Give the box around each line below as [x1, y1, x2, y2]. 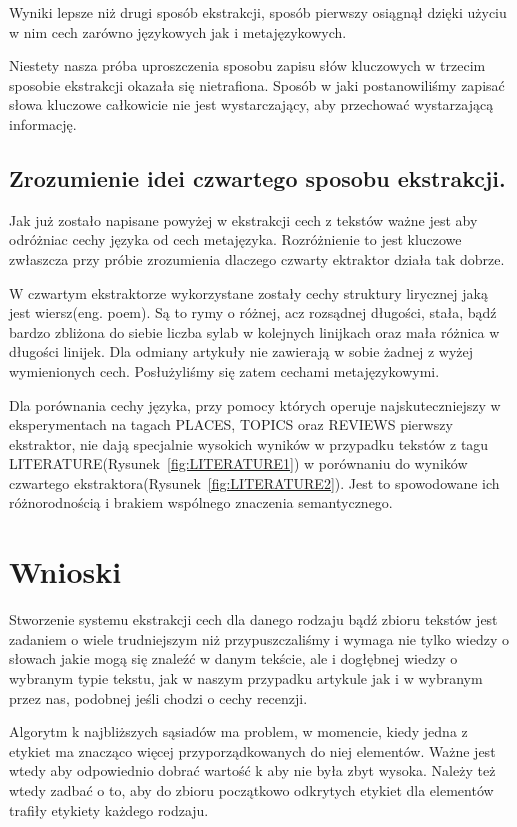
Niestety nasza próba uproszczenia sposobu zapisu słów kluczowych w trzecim [9, 55, 486, 76]
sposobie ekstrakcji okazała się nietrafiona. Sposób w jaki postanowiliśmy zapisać [9, 74, 505, 95]
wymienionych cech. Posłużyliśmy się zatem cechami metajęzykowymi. [9, 360, 440, 381]
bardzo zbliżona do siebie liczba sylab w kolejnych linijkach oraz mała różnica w [9, 321, 500, 342]
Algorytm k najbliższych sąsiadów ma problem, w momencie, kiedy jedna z [9, 721, 468, 742]
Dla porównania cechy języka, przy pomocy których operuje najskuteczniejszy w [9, 394, 501, 415]
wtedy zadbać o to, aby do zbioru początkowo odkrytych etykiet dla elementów [9, 779, 494, 800]
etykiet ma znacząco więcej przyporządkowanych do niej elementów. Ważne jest [9, 740, 496, 761]
